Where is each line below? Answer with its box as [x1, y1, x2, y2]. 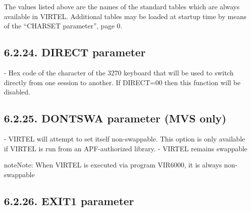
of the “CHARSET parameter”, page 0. [4, 21, 123, 31]
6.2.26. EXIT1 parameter [4, 193, 134, 208]
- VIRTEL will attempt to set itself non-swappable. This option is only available [4, 133, 245, 143]
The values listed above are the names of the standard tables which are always [4, 1, 240, 11]
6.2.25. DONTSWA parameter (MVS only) [4, 111, 226, 126]
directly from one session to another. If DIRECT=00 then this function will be [4, 77, 241, 87]
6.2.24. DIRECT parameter [4, 45, 146, 60]
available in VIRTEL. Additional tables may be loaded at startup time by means [4, 11, 247, 21]
